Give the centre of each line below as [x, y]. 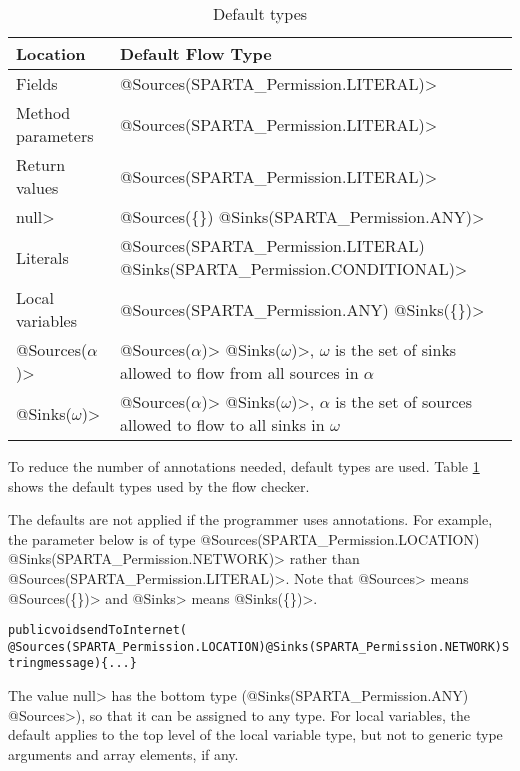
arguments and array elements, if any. [123, 753]
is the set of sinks [395, 349]
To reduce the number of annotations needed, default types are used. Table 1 [244, 466]
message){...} [90, 663]
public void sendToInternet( [97, 630]
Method [43, 112]
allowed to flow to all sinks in [222, 424]
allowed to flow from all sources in [239, 372]
